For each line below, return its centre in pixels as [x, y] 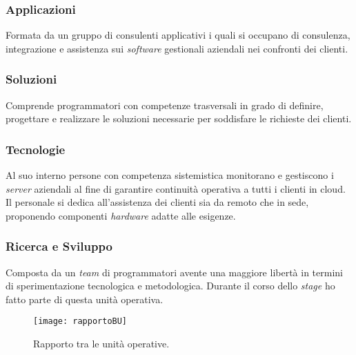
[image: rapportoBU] [80, 322]
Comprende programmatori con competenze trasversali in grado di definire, [165, 105]
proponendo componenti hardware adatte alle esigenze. [121, 215]
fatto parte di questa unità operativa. [85, 299]
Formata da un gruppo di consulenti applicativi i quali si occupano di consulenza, [178, 35]
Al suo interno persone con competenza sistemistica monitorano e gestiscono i [170, 175]
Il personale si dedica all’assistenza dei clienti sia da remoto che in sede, [157, 202]
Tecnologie [36, 149]
